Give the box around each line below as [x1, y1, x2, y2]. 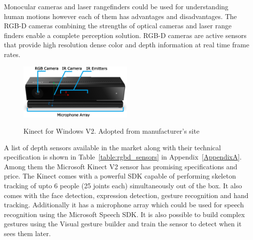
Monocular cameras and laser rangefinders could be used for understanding [4, 1, 229, 11]
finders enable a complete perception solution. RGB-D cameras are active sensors [4, 30, 247, 40]
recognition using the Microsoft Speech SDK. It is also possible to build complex [4, 209, 245, 219]
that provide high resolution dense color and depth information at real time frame [4, 40, 250, 50]
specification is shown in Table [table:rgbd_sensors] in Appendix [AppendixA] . [4, 152, 242, 162]
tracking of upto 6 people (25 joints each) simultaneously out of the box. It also [4, 180, 242, 191]
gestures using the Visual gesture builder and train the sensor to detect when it [4, 219, 242, 229]
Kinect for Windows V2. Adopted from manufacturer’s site [23, 126, 200, 136]
